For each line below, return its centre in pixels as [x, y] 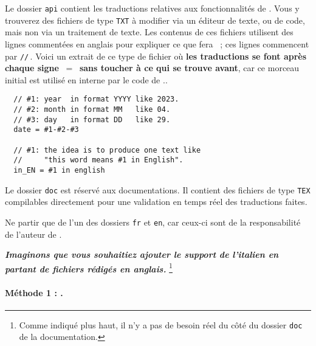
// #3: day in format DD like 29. [92, 119]
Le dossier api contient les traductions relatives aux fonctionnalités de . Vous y [152, 8]
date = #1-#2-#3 [46, 130]
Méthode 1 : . [34, 292]
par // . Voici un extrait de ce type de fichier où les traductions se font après [156, 56]
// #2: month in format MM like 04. [92, 109]
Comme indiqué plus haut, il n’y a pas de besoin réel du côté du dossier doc [161, 324]
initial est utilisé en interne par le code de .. [86, 79]
